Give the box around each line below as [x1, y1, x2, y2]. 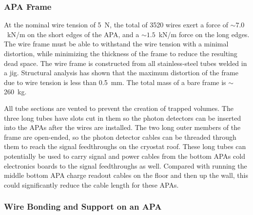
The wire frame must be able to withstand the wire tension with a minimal [4, 39, 229, 49]
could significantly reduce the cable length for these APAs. [4, 179, 179, 190]
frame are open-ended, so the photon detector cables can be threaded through [4, 131, 236, 142]
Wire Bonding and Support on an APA [4, 200, 162, 213]
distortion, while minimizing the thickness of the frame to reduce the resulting [4, 48, 237, 58]
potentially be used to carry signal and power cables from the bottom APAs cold [4, 150, 245, 161]
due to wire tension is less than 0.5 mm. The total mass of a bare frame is [4, 77, 226, 87]
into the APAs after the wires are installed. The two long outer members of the [4, 122, 241, 132]
